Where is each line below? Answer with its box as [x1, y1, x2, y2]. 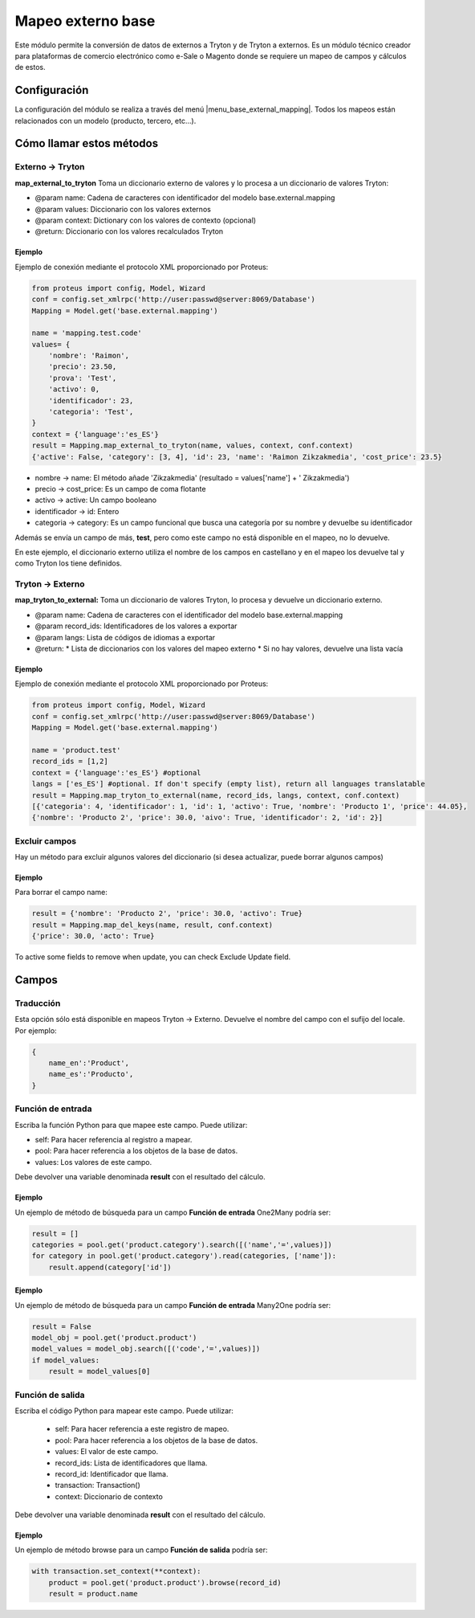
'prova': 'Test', [48, 374, 117, 382]
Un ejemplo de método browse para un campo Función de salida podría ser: [14, 1545, 268, 1555]
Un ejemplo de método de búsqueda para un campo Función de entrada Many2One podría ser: [14, 1300, 331, 1310]
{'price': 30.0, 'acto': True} [31, 932, 156, 941]
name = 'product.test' [31, 746, 121, 754]
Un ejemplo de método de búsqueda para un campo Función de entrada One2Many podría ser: [14, 1207, 331, 1217]
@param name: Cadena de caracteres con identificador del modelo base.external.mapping [35, 193, 335, 202]
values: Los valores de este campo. [35, 1157, 152, 1167]
